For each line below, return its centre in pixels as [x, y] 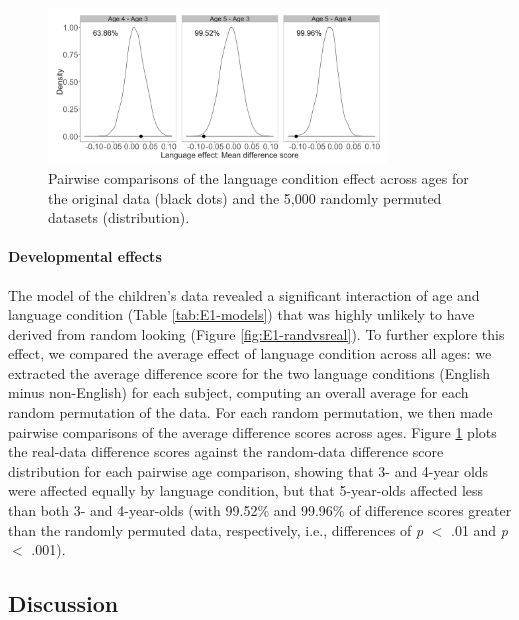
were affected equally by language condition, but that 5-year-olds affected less [246, 490]
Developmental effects [85, 256]
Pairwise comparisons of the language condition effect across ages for [258, 177]
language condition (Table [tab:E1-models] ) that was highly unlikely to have [241, 314]
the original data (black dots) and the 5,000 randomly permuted [245, 197]
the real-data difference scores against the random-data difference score [226, 451]
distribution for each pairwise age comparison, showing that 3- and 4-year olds [248, 470]
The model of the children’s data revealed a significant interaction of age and [244, 294]
